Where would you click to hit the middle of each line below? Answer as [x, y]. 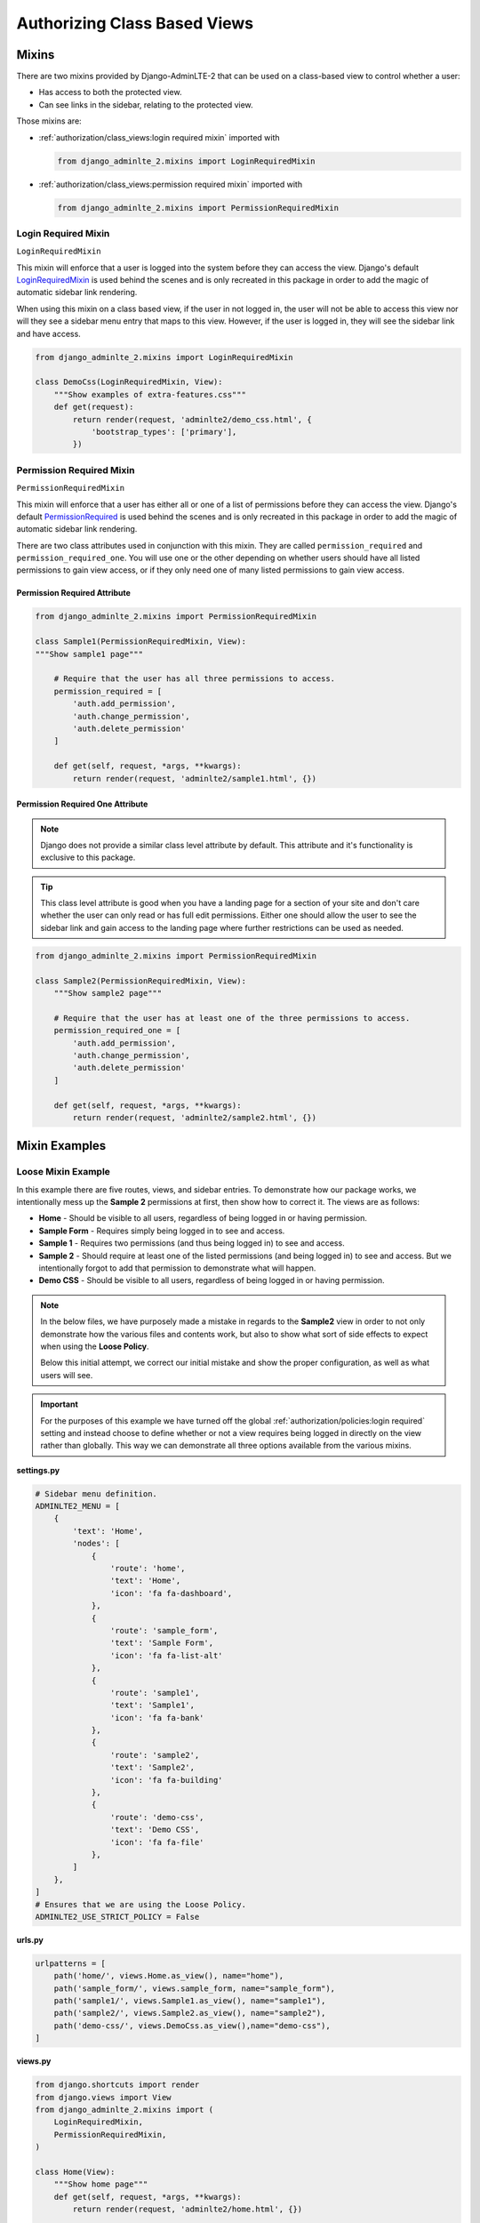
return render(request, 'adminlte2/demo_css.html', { [192, 419]
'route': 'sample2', [155, 1755]
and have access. [49, 333]
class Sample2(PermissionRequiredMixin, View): [140, 981]
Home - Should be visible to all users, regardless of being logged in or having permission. [203, 1218]
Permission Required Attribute [73, 593]
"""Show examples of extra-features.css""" [150, 394]
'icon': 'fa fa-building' [166, 1780]
